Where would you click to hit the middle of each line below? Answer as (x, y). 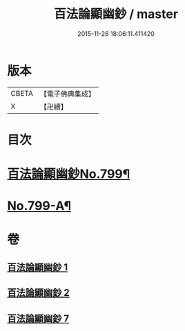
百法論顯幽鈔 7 (38, 318)
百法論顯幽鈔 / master (116, 14)
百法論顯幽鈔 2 (39, 293)
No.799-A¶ (39, 206)
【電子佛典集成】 (67, 94)
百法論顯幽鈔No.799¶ (69, 174)
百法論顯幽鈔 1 (38, 267)
